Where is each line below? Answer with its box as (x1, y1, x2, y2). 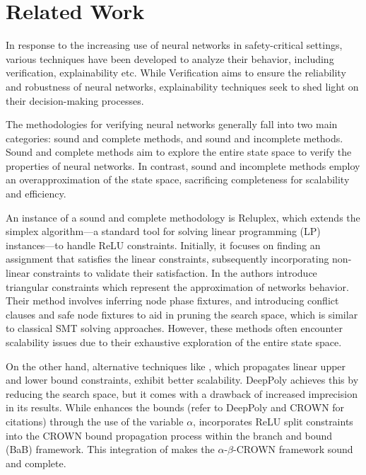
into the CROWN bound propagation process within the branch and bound (6, 428, 333, 442)
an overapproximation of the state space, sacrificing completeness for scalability (6, 172, 350, 187)
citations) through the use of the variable (6, 413, 184, 428)
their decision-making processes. (6, 93, 144, 108)
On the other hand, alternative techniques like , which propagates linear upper (6, 358, 346, 373)
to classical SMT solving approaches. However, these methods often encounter (6, 321, 343, 336)
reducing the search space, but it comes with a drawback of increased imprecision (6, 386, 358, 401)
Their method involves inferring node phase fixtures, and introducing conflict (6, 293, 339, 308)
